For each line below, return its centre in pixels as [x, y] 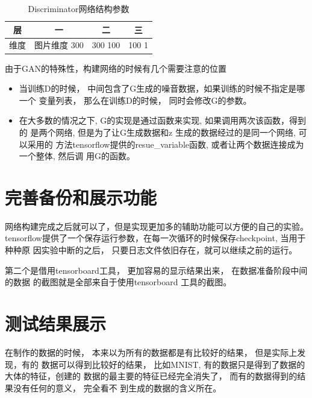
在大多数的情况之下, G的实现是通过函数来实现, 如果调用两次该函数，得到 [162, 120]
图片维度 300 [59, 45]
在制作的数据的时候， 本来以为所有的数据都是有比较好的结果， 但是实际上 [151, 352]
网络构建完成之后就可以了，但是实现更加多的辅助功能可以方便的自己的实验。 [157, 226]
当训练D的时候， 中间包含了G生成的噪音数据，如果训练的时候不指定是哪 [162, 88]
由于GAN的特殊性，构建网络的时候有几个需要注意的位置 [116, 68]
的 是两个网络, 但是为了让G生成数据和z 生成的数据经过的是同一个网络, [157, 132]
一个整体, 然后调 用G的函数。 [77, 156]
